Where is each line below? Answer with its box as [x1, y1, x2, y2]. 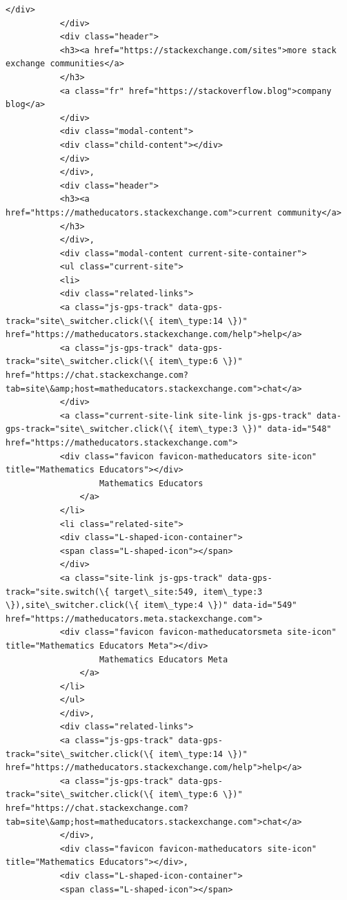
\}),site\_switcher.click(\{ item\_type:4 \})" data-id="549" [6, 600, 297, 611]
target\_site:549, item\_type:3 [114, 586, 263, 597]
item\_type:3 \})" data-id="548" [178, 424, 332, 434]
